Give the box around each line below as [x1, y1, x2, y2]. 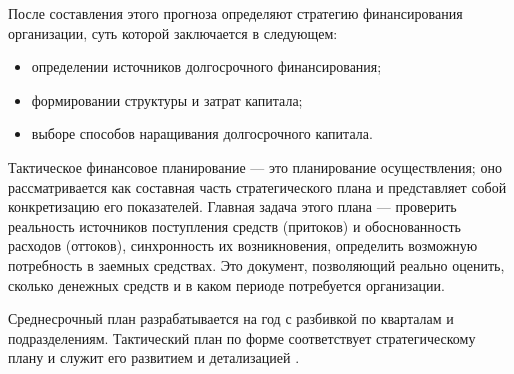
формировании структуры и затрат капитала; [31, 89, 303, 110]
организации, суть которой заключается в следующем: [8, 22, 338, 43]
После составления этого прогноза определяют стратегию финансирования [8, 3, 463, 23]
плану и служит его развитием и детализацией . [8, 347, 300, 368]
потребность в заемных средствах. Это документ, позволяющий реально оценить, [8, 254, 505, 275]
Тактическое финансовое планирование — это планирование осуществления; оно [8, 156, 502, 177]
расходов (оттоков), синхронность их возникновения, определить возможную [8, 235, 478, 256]
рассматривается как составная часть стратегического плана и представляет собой [8, 176, 507, 197]
